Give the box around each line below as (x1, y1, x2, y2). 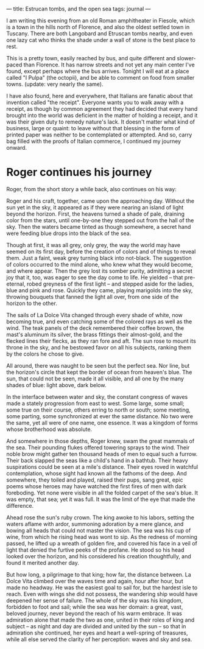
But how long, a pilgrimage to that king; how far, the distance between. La (6, 570, 192, 578)
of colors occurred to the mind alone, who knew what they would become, (6, 261, 193, 268)
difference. (6, 502, 34, 509)
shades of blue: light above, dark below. (6, 381, 107, 388)
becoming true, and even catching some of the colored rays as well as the (6, 318, 192, 325)
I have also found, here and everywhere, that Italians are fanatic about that (6, 93, 193, 99)
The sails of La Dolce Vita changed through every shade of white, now (6, 311, 183, 318)
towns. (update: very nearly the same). (6, 80, 104, 88)
